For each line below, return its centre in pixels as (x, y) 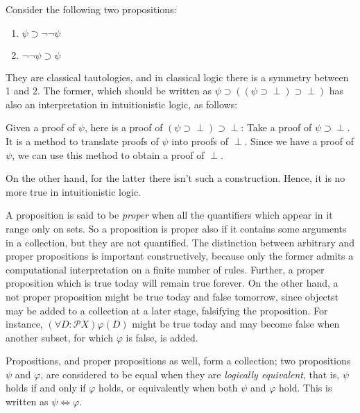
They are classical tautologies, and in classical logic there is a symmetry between (177, 77)
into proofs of (200, 141)
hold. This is (306, 388)
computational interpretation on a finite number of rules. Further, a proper (165, 269)
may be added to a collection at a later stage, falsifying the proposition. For (167, 310)
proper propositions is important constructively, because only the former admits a (180, 256)
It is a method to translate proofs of (82, 141)
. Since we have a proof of (299, 141)
